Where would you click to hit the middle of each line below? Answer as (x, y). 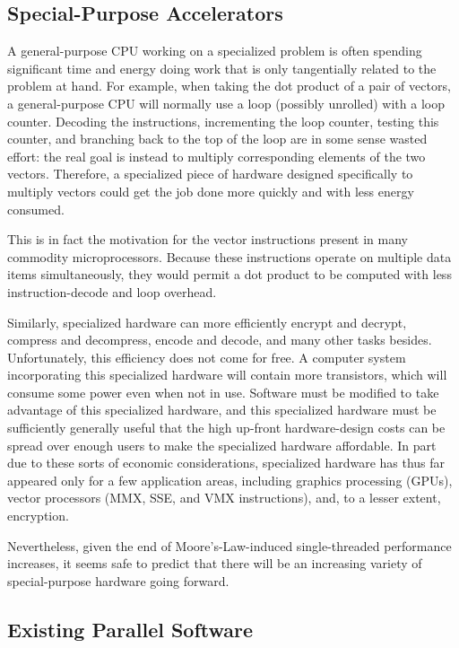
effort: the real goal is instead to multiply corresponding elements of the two (217, 156)
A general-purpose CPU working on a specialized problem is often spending (215, 51)
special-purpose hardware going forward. (118, 580)
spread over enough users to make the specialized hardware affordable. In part (222, 445)
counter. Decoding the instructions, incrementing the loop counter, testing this (223, 121)
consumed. (36, 209)
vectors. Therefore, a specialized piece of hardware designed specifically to (210, 174)
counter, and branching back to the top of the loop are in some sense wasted (217, 139)
